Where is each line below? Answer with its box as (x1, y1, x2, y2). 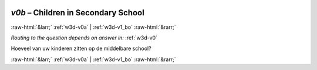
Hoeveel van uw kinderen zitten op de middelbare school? (11, 45, 152, 52)
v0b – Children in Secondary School (11, 8, 145, 18)
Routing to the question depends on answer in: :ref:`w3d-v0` (11, 34, 158, 41)
